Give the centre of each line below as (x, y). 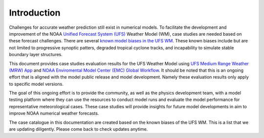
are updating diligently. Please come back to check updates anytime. (78, 129)
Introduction (35, 13)
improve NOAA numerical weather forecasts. (54, 113)
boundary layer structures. (36, 55)
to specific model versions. (36, 84)
